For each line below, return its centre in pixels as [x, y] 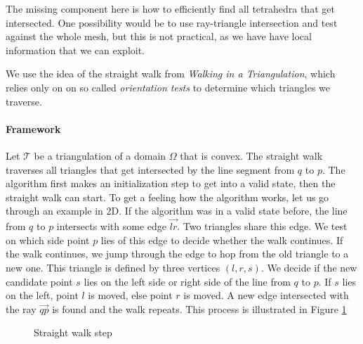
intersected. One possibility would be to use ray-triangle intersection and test [172, 22]
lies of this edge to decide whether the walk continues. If [222, 240]
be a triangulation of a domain [100, 155]
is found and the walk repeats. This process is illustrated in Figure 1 [199, 308]
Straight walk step [73, 332]
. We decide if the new [309, 267]
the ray [21, 308]
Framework [33, 128]
